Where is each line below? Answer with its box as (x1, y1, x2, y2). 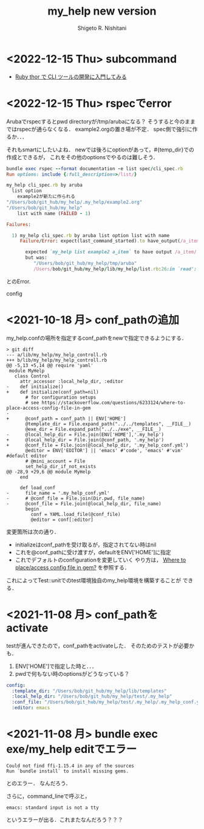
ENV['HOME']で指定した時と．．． (15, 662, 97, 670)
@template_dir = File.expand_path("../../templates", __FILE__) (25, 421, 191, 427)
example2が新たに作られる (17, 193, 76, 200)
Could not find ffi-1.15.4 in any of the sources (6, 763, 135, 769)
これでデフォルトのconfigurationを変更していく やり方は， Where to (15, 556, 186, 563)
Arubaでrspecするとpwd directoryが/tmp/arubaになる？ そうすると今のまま (6, 117, 195, 125)
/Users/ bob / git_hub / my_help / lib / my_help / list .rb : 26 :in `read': (33, 266, 197, 272)
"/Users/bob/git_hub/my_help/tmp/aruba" (33, 260, 137, 266)
